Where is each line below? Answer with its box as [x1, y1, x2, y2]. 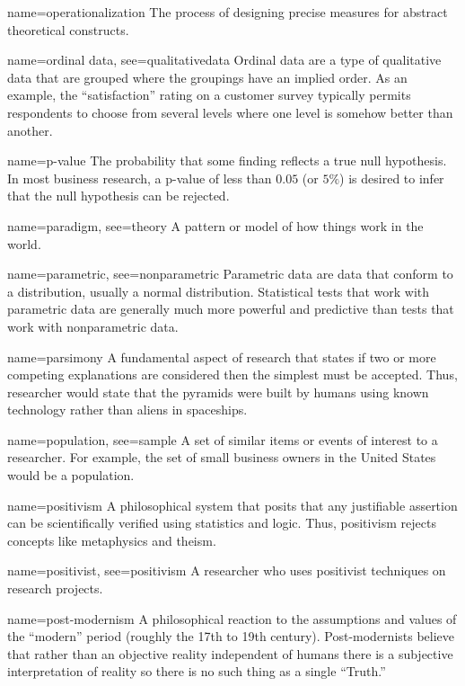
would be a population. [7, 466, 135, 485]
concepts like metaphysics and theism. [7, 530, 216, 549]
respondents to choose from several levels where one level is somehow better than [7, 102, 453, 121]
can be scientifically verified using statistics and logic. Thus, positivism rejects [7, 513, 436, 532]
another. [7, 120, 53, 139]
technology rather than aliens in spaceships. [7, 400, 248, 419]
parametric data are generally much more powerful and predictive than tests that [7, 299, 454, 318]
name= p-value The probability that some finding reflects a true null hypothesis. [7, 151, 447, 170]
